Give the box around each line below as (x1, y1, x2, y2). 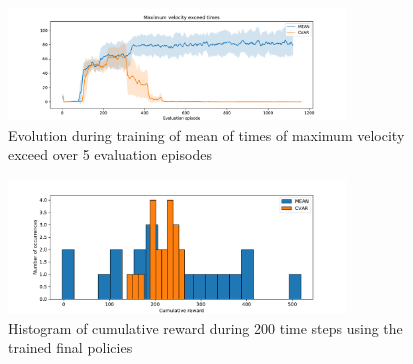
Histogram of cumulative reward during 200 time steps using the (8, 317, 403, 338)
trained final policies (8, 337, 133, 358)
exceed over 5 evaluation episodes (8, 144, 212, 165)
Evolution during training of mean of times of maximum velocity (8, 124, 405, 145)
